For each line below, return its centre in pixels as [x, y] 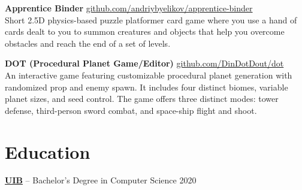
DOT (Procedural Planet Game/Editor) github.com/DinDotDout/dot [144, 63]
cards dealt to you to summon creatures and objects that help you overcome [145, 31]
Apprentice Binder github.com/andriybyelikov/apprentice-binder [129, 8]
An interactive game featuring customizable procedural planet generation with [149, 75]
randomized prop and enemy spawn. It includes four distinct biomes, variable [147, 87]
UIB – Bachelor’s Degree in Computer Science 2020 [101, 180]
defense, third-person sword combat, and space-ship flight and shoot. [131, 110]
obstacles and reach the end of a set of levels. [88, 43]
